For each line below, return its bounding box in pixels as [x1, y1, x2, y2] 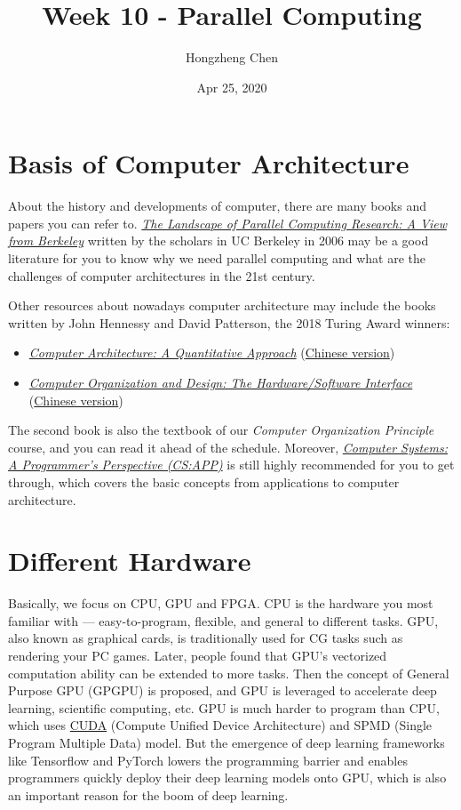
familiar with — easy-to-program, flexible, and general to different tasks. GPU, [8, 611, 439, 630]
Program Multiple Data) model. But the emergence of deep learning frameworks [8, 734, 445, 752]
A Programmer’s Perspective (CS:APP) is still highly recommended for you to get [8, 455, 455, 474]
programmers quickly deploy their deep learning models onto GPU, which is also [8, 768, 447, 787]
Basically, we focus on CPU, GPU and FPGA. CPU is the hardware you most [8, 594, 433, 613]
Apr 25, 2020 [196, 77, 267, 96]
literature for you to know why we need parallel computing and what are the [8, 249, 425, 268]
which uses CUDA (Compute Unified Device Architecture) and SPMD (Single [8, 716, 433, 734]
